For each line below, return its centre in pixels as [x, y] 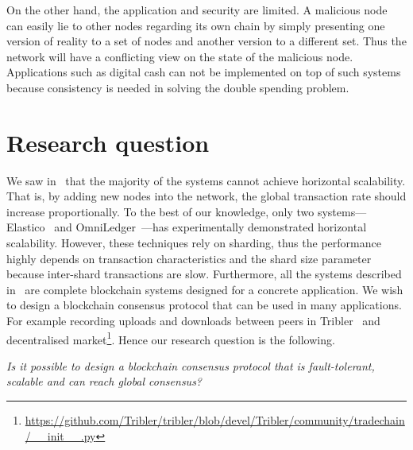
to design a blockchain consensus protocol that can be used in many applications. [204, 305]
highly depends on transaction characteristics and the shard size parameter [189, 258]
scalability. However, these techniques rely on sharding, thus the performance [194, 243]
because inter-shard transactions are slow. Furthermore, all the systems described [204, 274]
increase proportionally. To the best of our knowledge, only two [160, 211]
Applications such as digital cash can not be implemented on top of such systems [204, 72]
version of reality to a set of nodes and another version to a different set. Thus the [206, 41]
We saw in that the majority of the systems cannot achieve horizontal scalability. [206, 180]
